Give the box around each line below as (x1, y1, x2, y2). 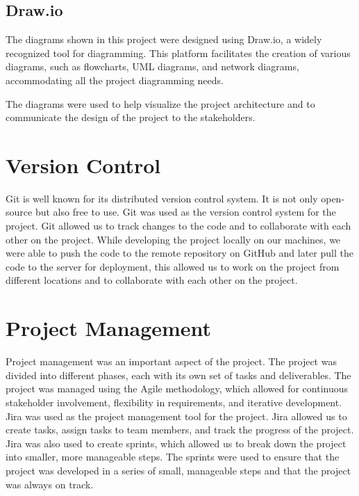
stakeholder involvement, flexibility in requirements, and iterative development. (6, 394, 342, 409)
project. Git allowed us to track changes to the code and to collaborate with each (6, 218, 351, 233)
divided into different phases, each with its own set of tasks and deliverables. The (6, 367, 351, 382)
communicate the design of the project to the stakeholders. (6, 110, 256, 125)
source (6, 205, 33, 219)
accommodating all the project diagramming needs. (6, 72, 224, 87)
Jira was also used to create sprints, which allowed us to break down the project (6, 435, 347, 450)
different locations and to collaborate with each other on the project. (6, 273, 298, 287)
